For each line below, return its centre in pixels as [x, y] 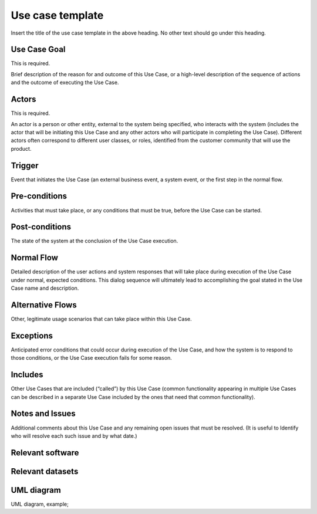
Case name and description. [45, 288]
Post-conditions [41, 227]
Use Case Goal [38, 50]
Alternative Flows [44, 305]
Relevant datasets [45, 471]
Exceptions [32, 335]
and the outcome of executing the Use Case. [65, 83]
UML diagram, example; [40, 504]
